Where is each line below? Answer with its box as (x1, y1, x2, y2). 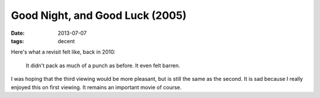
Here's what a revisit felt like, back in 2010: (11, 48, 116, 55)
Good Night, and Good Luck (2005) (11, 9, 187, 22)
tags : (11, 37, 24, 44)
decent (57, 37, 75, 44)
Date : (11, 30, 25, 37)
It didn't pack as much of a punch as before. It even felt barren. (25, 62, 180, 69)
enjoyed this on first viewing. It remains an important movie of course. (11, 83, 182, 91)
